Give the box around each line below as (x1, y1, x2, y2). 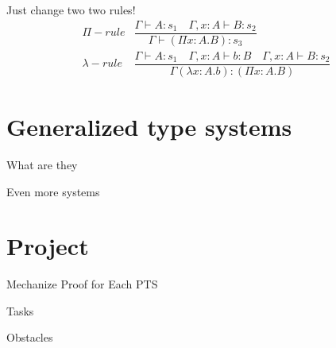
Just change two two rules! (6, 2, 136, 17)
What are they (6, 156, 78, 172)
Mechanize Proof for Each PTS (6, 276, 158, 292)
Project (6, 230, 89, 262)
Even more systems (6, 183, 100, 199)
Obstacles (6, 329, 53, 346)
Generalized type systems (6, 110, 292, 142)
